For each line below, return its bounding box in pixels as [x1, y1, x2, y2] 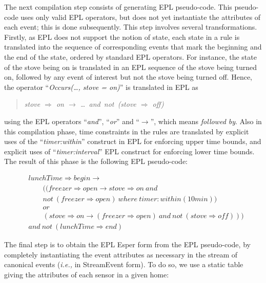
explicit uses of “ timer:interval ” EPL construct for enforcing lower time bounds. [4, 146, 255, 156]
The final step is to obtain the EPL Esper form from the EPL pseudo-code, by [4, 239, 251, 250]
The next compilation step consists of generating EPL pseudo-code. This [4, 2, 232, 12]
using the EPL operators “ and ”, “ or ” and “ [4, 115, 139, 126]
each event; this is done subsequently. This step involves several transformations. [4, 21, 257, 32]
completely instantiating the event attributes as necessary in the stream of [4, 249, 238, 260]
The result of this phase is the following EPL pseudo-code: [4, 156, 188, 167]
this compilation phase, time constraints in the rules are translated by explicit [4, 126, 249, 136]
